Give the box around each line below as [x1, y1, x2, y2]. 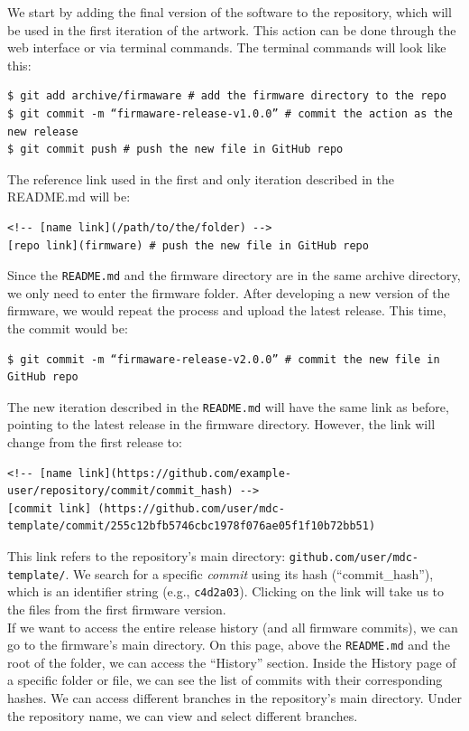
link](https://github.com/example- [78, 466, 291, 480]
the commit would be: [7, 318, 128, 337]
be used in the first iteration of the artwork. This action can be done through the [7, 20, 456, 39]
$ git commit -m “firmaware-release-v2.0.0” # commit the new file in [7, 352, 440, 366]
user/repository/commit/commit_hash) [7, 484, 234, 498]
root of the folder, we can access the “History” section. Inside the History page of [7, 652, 456, 671]
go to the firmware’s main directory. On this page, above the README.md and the [7, 635, 450, 654]
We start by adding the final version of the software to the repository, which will [7, 3, 452, 21]
